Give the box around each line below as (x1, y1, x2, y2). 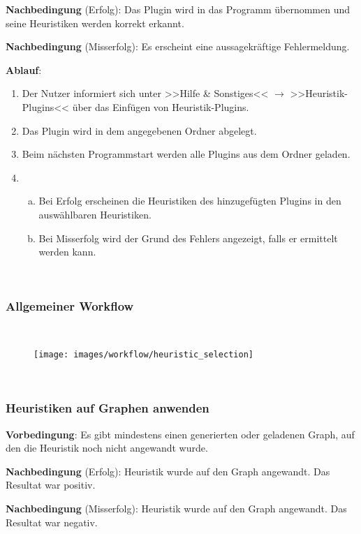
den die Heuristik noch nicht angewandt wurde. (6, 440, 208, 455)
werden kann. (38, 244, 96, 259)
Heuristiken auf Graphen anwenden (6, 399, 209, 417)
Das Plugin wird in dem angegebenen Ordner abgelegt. (22, 123, 257, 138)
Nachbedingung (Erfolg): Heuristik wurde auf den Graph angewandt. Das (6, 463, 330, 478)
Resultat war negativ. (6, 514, 98, 529)
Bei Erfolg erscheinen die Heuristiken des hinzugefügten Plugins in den (38, 193, 341, 208)
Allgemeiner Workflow (6, 297, 134, 315)
